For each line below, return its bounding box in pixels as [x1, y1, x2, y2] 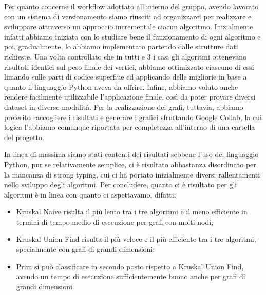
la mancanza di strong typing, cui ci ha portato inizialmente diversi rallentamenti [4, 169, 260, 180]
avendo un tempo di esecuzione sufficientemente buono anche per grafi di [16, 271, 245, 282]
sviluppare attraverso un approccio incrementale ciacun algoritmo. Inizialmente [4, 21, 253, 32]
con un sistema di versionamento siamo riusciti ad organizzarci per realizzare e [4, 11, 252, 22]
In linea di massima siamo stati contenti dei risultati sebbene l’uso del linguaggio [4, 149, 259, 160]
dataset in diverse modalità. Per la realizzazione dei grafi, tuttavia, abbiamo [4, 101, 243, 112]
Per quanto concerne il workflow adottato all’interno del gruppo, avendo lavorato [4, 1, 259, 11]
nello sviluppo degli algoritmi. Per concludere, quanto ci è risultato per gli [4, 179, 237, 190]
